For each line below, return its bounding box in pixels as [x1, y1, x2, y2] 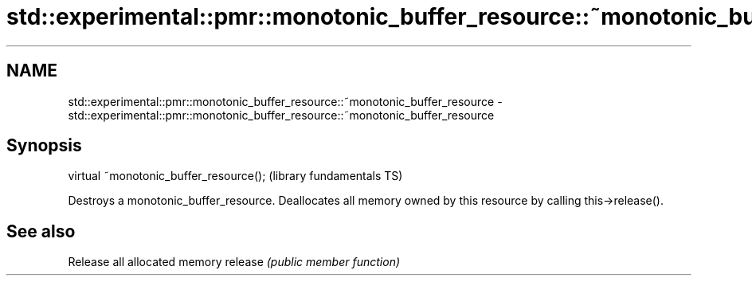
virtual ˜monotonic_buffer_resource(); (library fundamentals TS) [68, 169, 403, 183]
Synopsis [6, 135, 82, 156]
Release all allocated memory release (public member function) [68, 255, 401, 269]
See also [6, 221, 76, 241]
